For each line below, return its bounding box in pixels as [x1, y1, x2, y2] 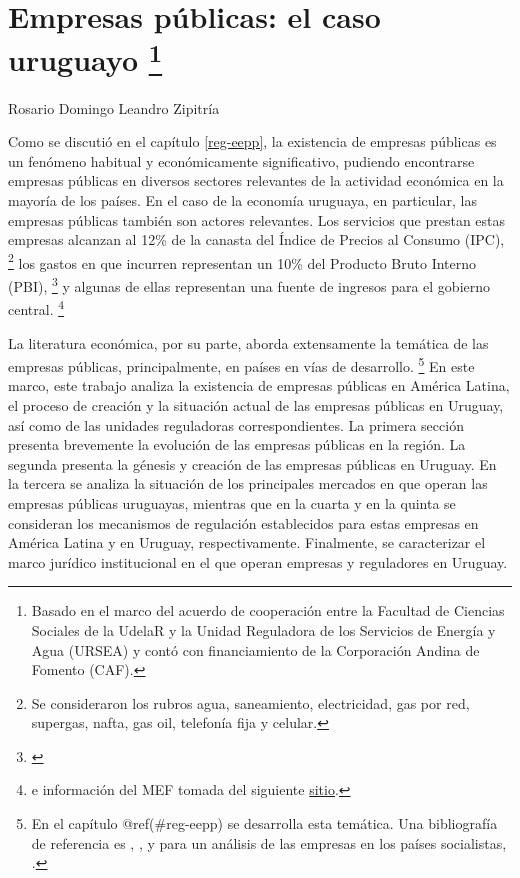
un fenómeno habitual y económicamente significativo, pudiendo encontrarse [8, 150, 475, 171]
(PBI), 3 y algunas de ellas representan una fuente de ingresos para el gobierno [8, 273, 491, 296]
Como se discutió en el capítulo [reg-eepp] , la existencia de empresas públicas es [8, 131, 497, 152]
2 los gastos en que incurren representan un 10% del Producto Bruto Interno [8, 249, 477, 273]
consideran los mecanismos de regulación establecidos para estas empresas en [8, 512, 479, 533]
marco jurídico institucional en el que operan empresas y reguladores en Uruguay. [8, 551, 508, 572]
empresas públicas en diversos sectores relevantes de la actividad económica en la [8, 170, 504, 191]
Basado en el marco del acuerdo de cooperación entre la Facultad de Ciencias [31, 600, 505, 621]
